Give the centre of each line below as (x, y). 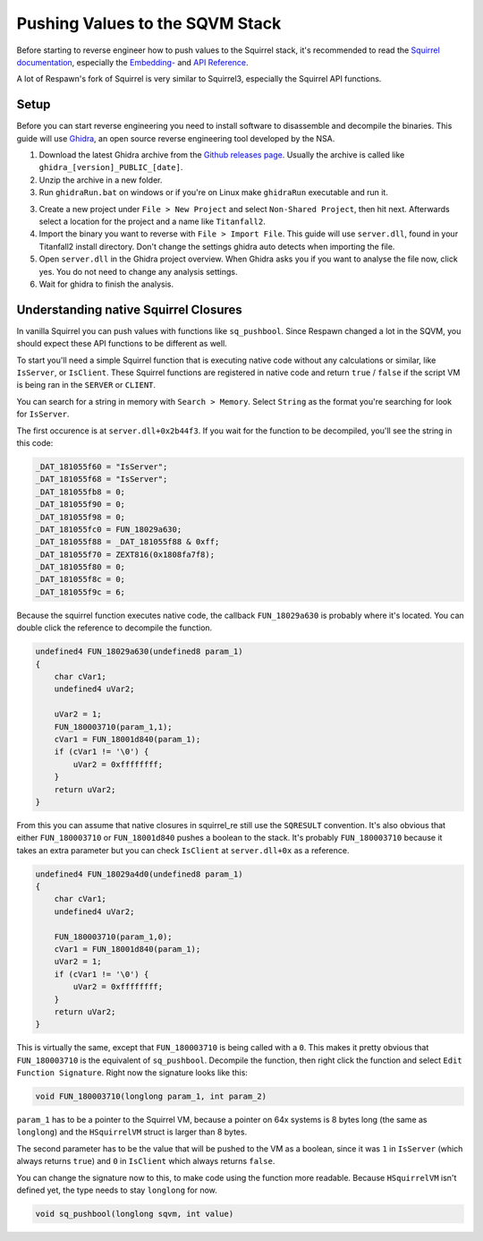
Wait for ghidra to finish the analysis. (106, 284)
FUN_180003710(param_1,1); (114, 727)
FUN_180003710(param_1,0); (114, 937)
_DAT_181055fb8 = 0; (80, 492)
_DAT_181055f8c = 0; (80, 579)
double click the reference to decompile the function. (114, 628)
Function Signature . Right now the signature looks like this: (132, 1073)
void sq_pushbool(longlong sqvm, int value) (135, 1214)
